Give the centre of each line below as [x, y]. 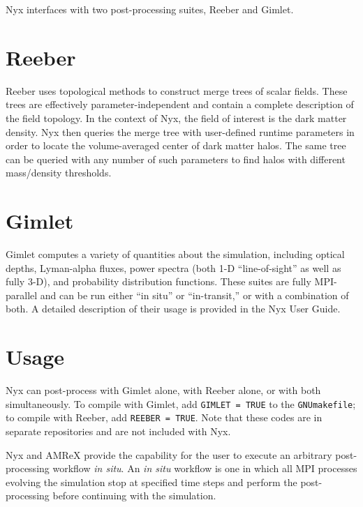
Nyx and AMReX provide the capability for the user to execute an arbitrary [169, 454]
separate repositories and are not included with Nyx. [118, 431]
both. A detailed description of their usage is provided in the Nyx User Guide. [173, 309]
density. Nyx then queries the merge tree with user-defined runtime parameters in [180, 131]
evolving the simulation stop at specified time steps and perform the [151, 482]
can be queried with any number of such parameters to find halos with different [176, 159]
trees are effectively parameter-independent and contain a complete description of [180, 104]
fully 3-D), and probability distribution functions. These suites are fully [158, 281]
